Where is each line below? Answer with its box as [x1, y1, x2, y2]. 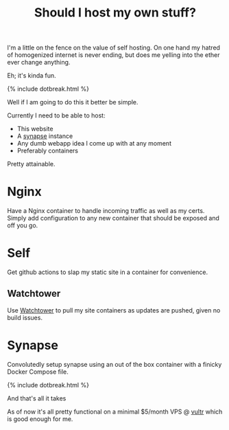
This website [16, 125, 53, 133]
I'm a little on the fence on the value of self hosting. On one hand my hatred [7, 43, 221, 52]
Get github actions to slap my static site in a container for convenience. [7, 268, 208, 276]
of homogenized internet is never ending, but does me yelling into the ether [7, 51, 220, 59]
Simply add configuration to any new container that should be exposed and [7, 214, 219, 223]
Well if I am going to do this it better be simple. [7, 98, 138, 106]
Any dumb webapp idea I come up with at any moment [16, 139, 171, 148]
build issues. [7, 313, 43, 321]
